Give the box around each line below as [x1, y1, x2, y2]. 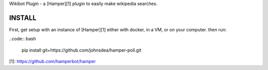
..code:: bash [9, 36, 36, 42]
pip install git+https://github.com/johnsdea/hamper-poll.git [21, 47, 141, 53]
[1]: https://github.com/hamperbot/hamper [9, 59, 96, 65]
